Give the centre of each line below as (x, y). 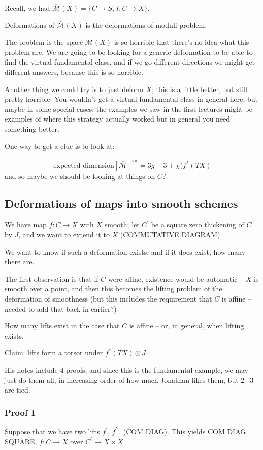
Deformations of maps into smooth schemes (121, 203)
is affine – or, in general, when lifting (187, 326)
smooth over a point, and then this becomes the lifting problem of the (113, 289)
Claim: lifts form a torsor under (54, 353)
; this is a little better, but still (200, 89)
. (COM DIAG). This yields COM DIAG (183, 431)
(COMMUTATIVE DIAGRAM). (171, 235)
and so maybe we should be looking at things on (80, 176)
